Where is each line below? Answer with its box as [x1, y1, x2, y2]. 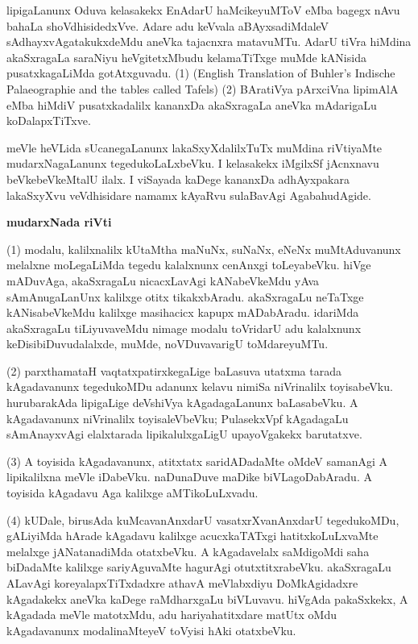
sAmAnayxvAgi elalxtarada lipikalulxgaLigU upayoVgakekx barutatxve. [6, 426, 362, 442]
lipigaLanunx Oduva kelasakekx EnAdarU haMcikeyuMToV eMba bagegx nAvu [6, 2, 400, 18]
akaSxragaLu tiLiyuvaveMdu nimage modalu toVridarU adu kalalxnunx [6, 319, 362, 336]
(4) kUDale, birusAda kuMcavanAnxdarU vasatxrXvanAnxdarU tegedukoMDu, [6, 511, 399, 528]
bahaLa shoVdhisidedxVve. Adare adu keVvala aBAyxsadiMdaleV [6, 17, 329, 34]
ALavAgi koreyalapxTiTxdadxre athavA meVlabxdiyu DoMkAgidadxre [6, 575, 358, 591]
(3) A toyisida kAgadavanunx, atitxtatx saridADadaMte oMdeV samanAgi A [6, 452, 388, 469]
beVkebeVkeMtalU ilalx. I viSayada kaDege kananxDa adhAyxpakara [6, 170, 350, 187]
